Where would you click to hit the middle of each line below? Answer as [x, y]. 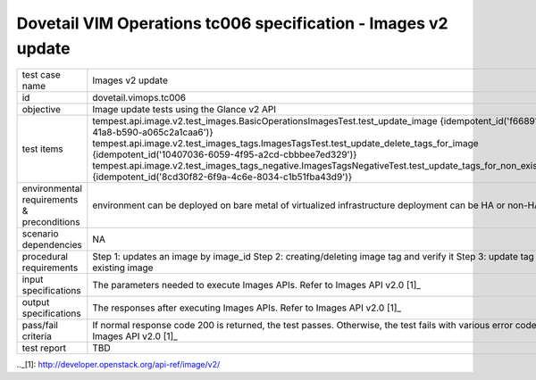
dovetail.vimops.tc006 [139, 98]
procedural [45, 257]
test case [42, 75]
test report [44, 348]
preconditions [51, 222]
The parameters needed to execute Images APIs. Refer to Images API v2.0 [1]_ [257, 285]
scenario [40, 234]
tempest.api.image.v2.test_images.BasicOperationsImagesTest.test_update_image [265, 121]
